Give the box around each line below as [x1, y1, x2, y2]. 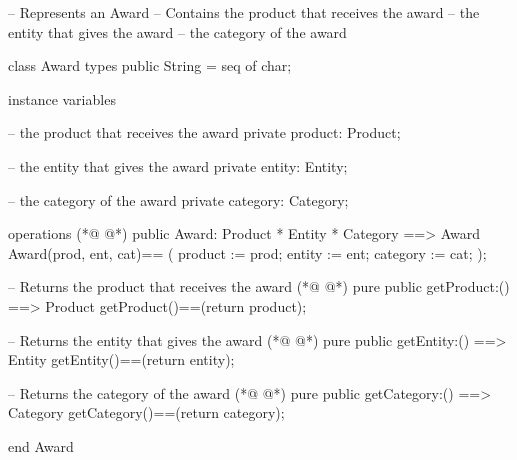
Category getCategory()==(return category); [8, 402, 285, 423]
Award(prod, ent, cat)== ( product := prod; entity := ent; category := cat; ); [8, 242, 487, 263]
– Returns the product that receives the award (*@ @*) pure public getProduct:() [8, 276, 510, 297]
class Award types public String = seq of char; [8, 55, 292, 76]
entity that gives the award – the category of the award [8, 21, 347, 42]
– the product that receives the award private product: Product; [8, 122, 401, 143]
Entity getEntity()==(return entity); [8, 349, 235, 370]
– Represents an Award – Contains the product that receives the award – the [8, 2, 480, 22]
